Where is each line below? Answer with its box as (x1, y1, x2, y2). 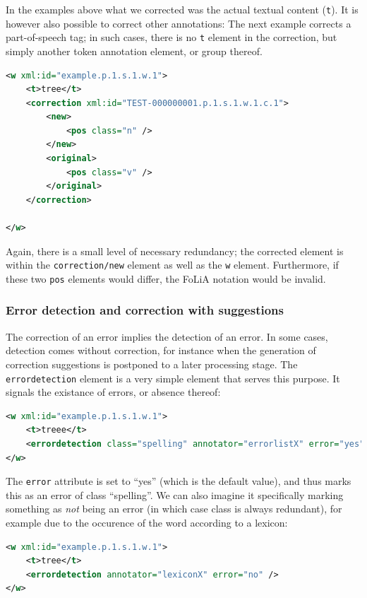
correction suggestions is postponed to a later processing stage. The (6, 356, 298, 371)
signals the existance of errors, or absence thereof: (6, 385, 221, 399)
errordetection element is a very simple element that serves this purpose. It (6, 370, 340, 385)
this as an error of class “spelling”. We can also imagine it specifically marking (6, 487, 344, 502)
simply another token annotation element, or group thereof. (6, 43, 263, 58)
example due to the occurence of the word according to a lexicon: (6, 515, 288, 529)
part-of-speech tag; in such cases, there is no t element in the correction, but (6, 30, 337, 45)
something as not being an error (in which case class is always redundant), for (6, 501, 342, 516)
